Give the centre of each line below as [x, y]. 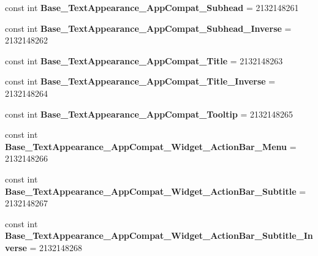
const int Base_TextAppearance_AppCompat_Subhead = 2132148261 [152, 7]
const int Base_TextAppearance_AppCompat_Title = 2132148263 [144, 60]
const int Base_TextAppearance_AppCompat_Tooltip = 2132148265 [149, 114]
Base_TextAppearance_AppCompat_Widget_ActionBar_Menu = [151, 146]
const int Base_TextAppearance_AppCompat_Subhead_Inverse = [148, 28]
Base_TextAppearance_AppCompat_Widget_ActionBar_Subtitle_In [159, 235]
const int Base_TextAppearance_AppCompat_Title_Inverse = [140, 81]
